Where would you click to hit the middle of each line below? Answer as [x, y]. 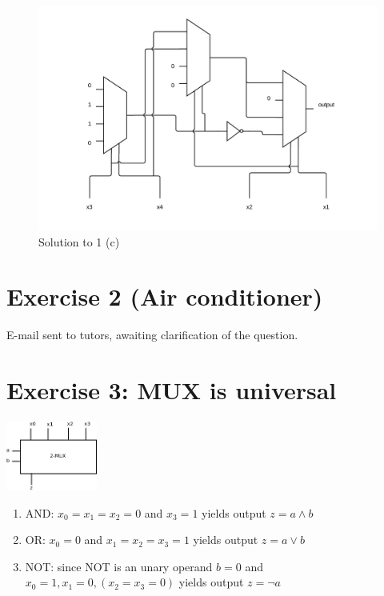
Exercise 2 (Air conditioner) [165, 296]
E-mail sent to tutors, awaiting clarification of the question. [152, 335]
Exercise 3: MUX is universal [172, 390]
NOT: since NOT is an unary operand [119, 566]
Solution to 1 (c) [79, 241]
